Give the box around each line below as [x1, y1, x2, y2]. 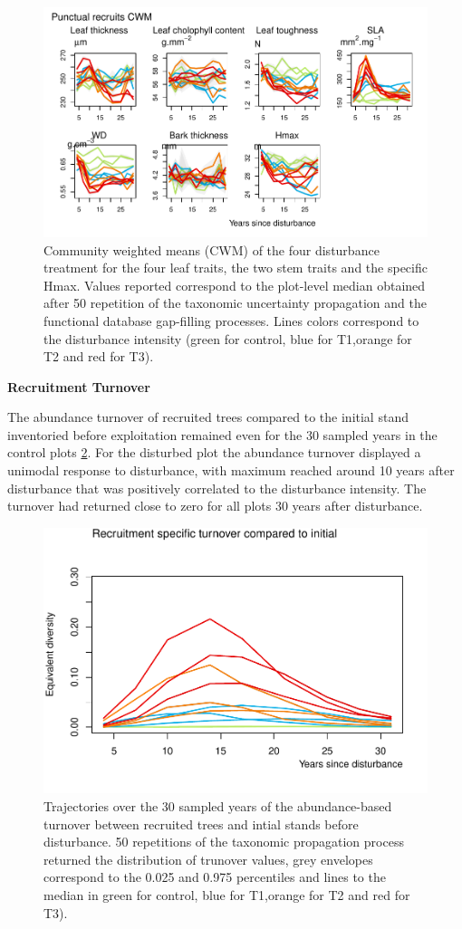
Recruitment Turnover [7, 377, 150, 396]
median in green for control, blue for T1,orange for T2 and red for [43, 885, 410, 904]
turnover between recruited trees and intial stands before [43, 814, 359, 833]
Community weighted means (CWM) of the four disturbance [43, 240, 380, 259]
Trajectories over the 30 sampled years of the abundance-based [43, 796, 392, 815]
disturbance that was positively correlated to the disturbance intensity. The [7, 478, 427, 497]
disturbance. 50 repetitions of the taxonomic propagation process [43, 832, 404, 851]
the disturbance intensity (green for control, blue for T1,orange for [43, 329, 412, 348]
